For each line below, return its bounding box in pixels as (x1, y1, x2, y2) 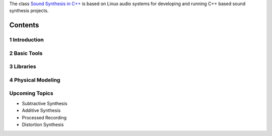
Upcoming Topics (9, 90, 53, 97)
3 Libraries (9, 63, 36, 70)
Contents (9, 21, 39, 30)
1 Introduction (9, 36, 44, 43)
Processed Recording (22, 114, 67, 120)
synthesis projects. (9, 8, 49, 14)
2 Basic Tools (9, 49, 43, 56)
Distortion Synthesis (22, 121, 64, 127)
